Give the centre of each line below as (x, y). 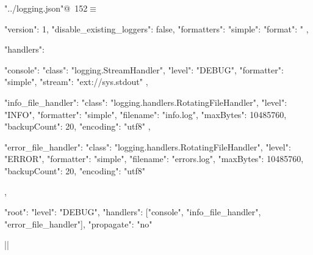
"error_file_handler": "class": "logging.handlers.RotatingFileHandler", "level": (148, 146)
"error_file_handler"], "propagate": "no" (78, 224)
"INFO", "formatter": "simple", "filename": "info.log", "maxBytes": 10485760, (146, 114)
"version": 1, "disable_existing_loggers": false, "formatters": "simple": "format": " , (156, 28)
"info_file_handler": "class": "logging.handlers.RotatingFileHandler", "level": (146, 102)
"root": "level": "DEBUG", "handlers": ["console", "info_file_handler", (133, 212)
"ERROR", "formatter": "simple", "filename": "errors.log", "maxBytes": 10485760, (154, 159)
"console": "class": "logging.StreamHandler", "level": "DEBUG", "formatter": (144, 69)
